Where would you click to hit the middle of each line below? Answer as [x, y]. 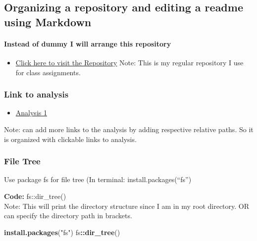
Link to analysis [36, 94]
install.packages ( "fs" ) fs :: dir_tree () [62, 232]
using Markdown [48, 22]
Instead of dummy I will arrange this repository [88, 43]
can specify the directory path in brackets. [68, 216]
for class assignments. [48, 72]
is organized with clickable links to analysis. [70, 139]
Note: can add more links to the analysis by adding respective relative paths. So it [129, 129]
